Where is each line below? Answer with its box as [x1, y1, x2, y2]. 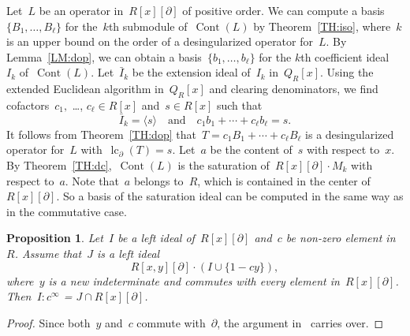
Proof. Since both [6, 314, 91, 330]
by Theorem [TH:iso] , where [253, 17, 391, 34]
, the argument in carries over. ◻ [217, 314, 384, 330]
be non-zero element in [285, 230, 396, 246]
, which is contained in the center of [197, 172, 371, 189]
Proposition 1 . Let [6, 230, 103, 246]
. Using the [320, 64, 374, 80]
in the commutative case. [6, 203, 127, 219]
